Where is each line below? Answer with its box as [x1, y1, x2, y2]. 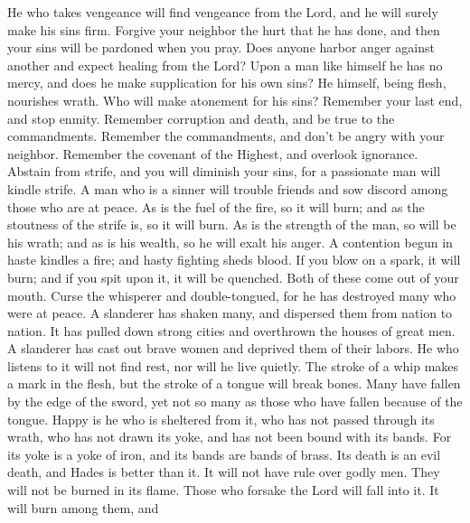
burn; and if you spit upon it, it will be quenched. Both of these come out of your [7, 267, 459, 286]
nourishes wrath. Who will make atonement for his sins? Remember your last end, [7, 90, 463, 109]
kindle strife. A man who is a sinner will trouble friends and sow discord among [7, 179, 448, 198]
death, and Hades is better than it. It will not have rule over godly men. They [7, 462, 440, 481]
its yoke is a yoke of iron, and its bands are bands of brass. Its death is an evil [7, 444, 441, 463]
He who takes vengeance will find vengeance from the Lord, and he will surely [7, 3, 438, 21]
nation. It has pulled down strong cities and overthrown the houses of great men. [7, 321, 456, 340]
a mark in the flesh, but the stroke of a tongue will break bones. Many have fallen [7, 374, 461, 393]
